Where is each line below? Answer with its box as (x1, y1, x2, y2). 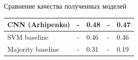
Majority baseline (7, 44, 59, 54)
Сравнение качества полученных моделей (4, 1, 127, 11)
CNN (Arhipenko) (7, 19, 70, 30)
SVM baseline (7, 31, 49, 42)
